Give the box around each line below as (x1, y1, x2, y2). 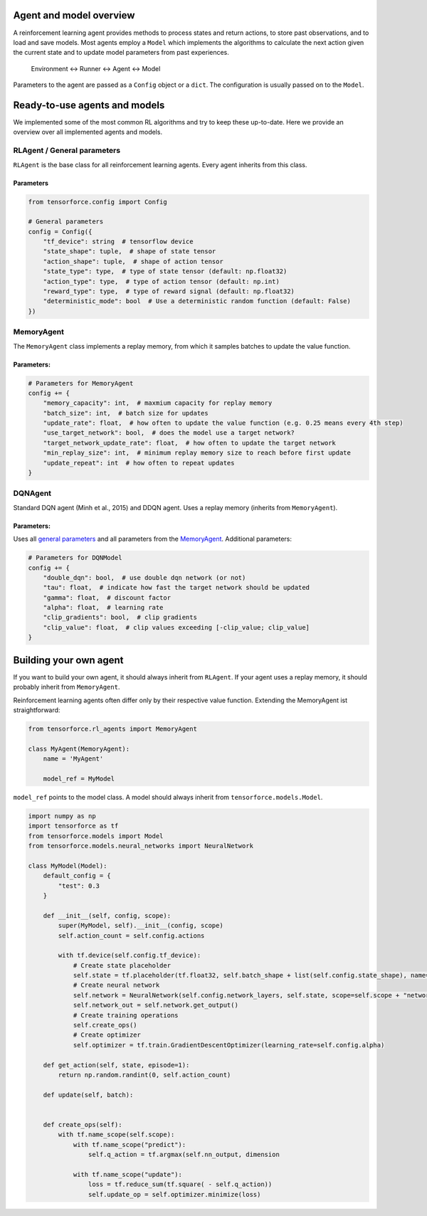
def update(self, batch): (43, 1091, 134, 1099)
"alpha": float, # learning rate (43, 603, 164, 612)
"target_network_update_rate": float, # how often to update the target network (43, 438, 336, 447)
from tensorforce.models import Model (28, 832, 164, 840)
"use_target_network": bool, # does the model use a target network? (43, 429, 295, 437)
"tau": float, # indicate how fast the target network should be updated (43, 583, 310, 592)
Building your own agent (13, 654, 124, 666)
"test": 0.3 (58, 882, 100, 889)
